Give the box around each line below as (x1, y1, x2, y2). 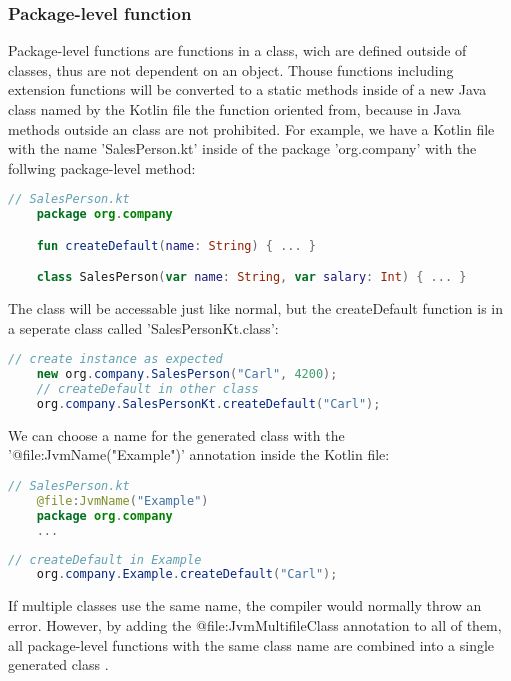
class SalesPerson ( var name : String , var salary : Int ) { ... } (36, 270, 467, 285)
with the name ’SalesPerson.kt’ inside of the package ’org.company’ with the (8, 138, 477, 159)
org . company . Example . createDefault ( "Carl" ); (36, 567, 338, 582)
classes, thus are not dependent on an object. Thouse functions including (8, 59, 454, 80)
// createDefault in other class (36, 382, 259, 397)
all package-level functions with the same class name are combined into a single (8, 634, 495, 655)
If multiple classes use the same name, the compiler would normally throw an (8, 595, 482, 616)
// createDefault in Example (8, 552, 202, 567)
